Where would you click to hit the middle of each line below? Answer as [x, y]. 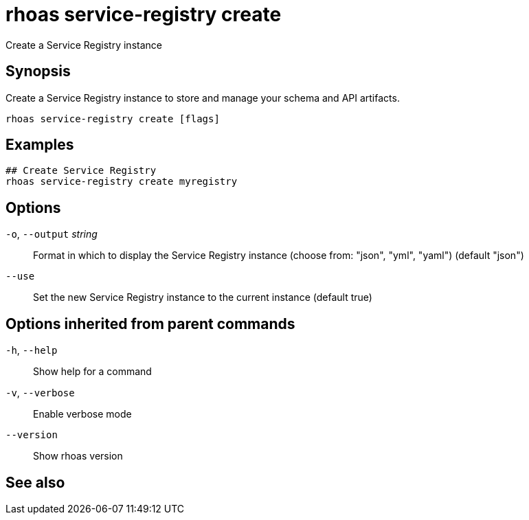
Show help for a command [92, 372]
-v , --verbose [40, 393]
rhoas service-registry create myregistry [122, 182]
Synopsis [38, 71]
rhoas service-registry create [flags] [113, 118]
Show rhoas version [78, 456]
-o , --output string [52, 234]
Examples [40, 145]
